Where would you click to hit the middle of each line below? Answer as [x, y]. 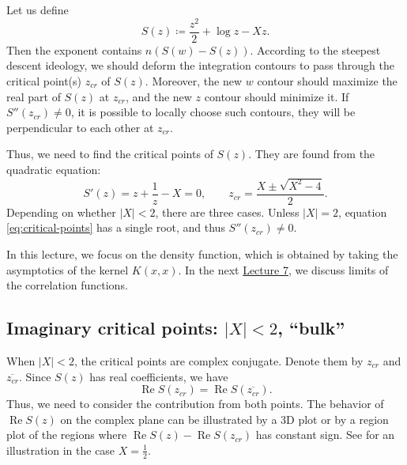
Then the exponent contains [74, 49]
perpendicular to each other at [80, 127]
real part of [34, 96]
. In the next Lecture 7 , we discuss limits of [283, 269]
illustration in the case [61, 450]
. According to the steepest [315, 49]
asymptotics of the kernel [68, 269]
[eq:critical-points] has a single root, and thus [116, 227]
